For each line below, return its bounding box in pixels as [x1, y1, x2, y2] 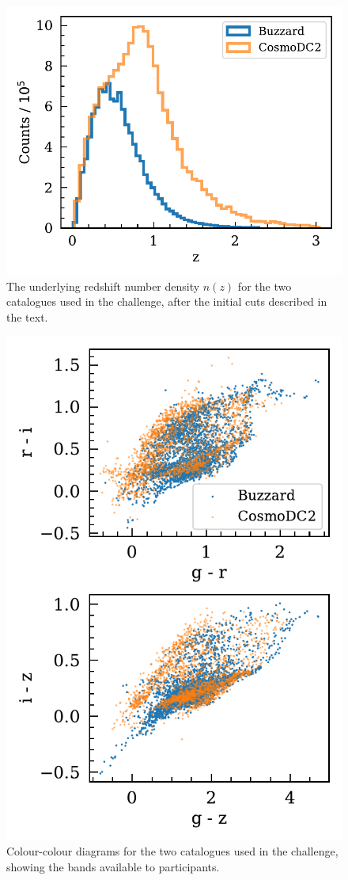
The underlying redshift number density [6, 277, 200, 294]
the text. [6, 308, 48, 325]
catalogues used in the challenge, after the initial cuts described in [6, 293, 327, 310]
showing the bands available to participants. [6, 858, 220, 874]
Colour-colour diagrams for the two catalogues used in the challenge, [6, 843, 339, 859]
